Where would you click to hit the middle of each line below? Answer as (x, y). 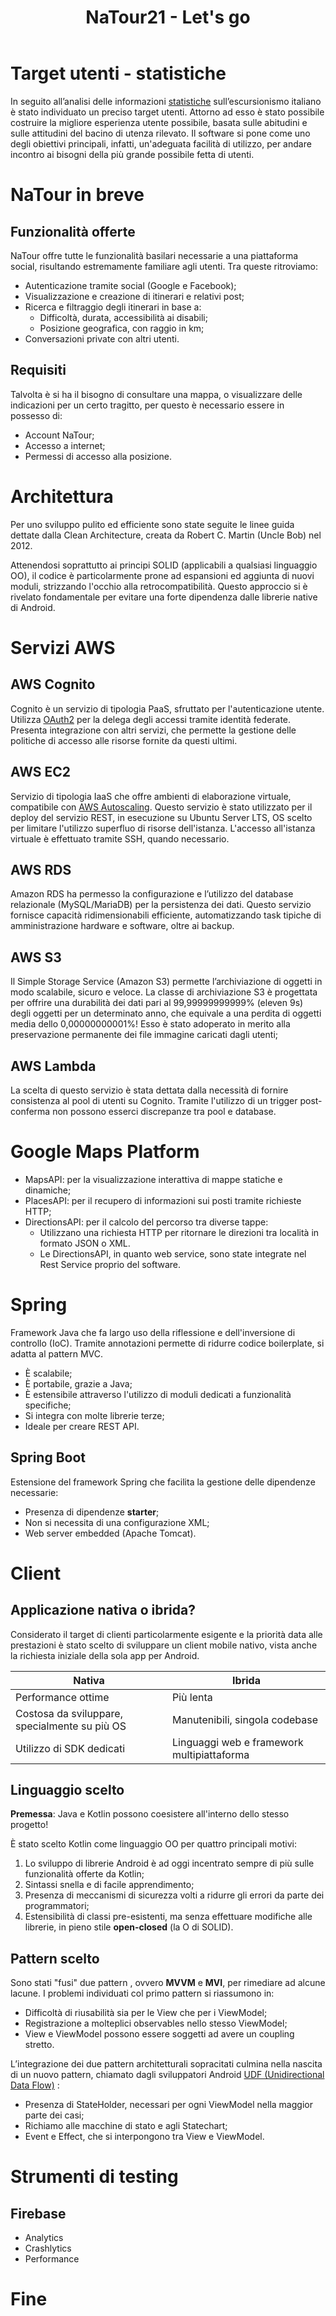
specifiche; (48, 1405)
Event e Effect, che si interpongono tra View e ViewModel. (144, 2137)
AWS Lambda (53, 1066)
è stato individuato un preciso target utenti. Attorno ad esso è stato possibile (167, 112)
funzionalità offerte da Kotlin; (84, 1874)
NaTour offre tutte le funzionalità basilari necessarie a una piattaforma (154, 255)
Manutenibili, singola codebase (245, 1719)
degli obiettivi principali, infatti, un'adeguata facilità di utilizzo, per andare (161, 143)
